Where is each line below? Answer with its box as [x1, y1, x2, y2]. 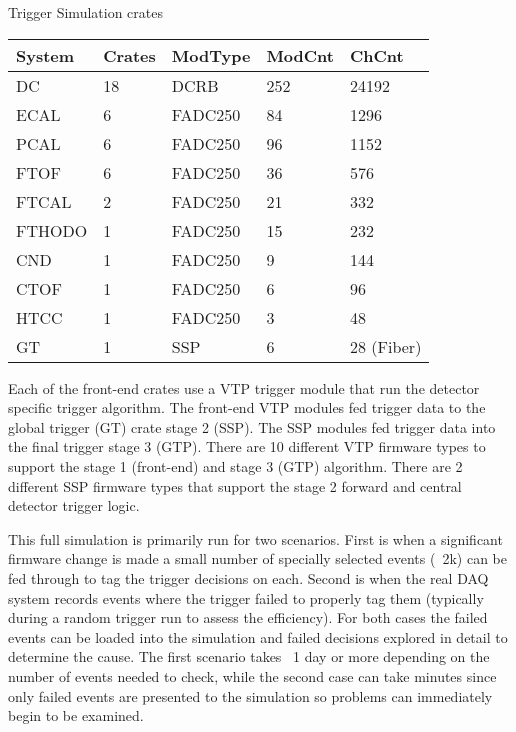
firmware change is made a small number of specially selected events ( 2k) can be [8, 548, 507, 569]
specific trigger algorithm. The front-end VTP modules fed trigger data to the [8, 397, 486, 418]
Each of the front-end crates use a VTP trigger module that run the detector [8, 377, 480, 398]
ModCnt [266, 43, 334, 67]
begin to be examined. [8, 705, 144, 726]
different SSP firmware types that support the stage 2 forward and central [8, 475, 462, 496]
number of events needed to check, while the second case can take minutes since [8, 665, 497, 686]
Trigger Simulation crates [8, 2, 163, 22]
